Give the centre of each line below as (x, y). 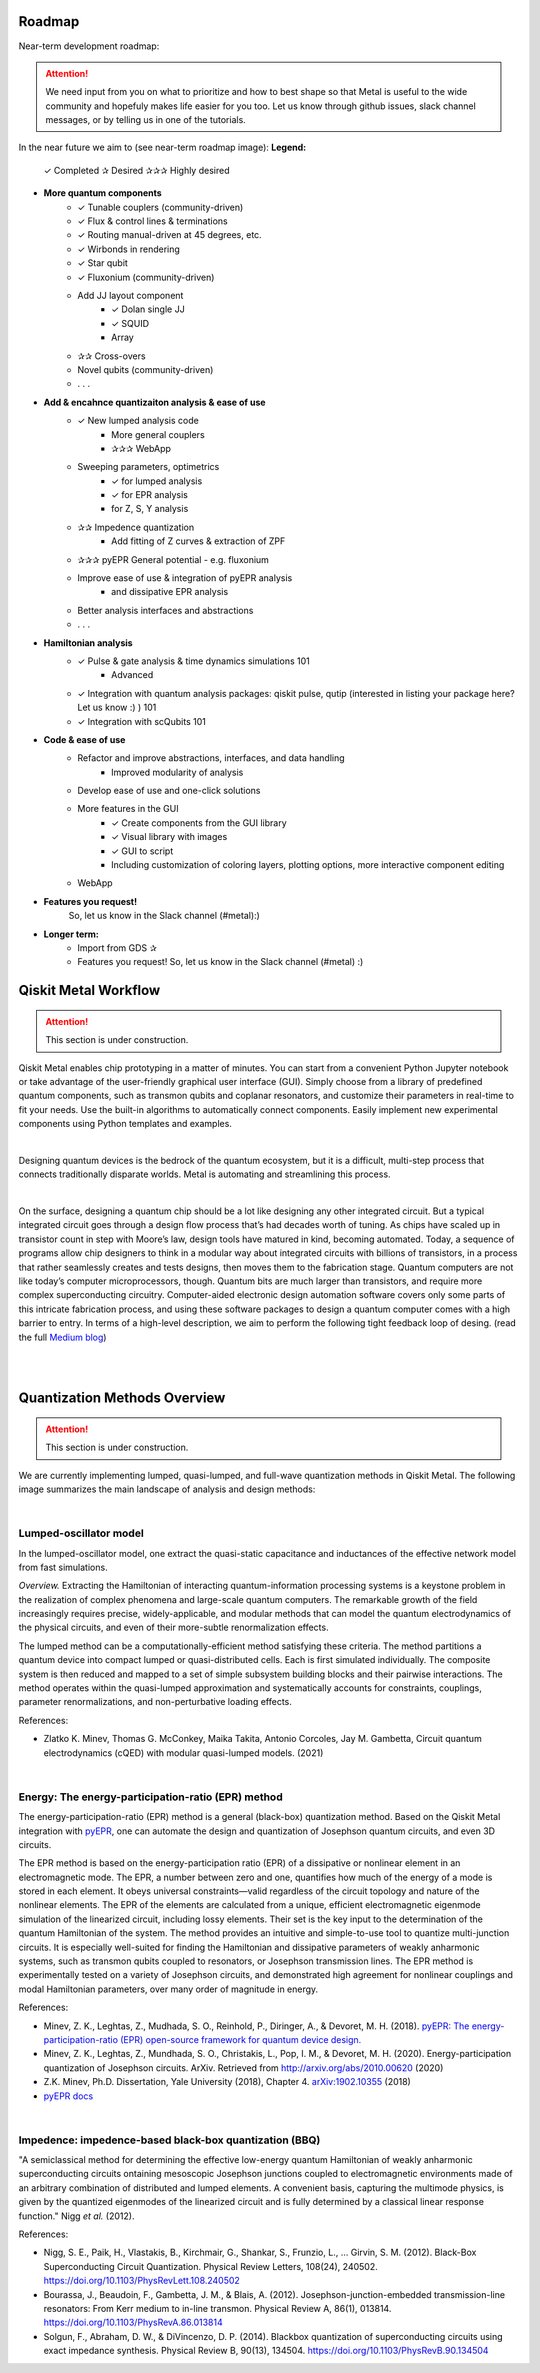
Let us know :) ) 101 (117, 707)
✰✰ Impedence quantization (136, 527)
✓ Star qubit (103, 263)
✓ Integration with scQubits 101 (142, 721)
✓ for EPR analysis (150, 495)
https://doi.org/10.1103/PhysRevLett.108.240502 (141, 2281)
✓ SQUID (130, 323)
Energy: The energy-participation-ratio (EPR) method (151, 1797)
